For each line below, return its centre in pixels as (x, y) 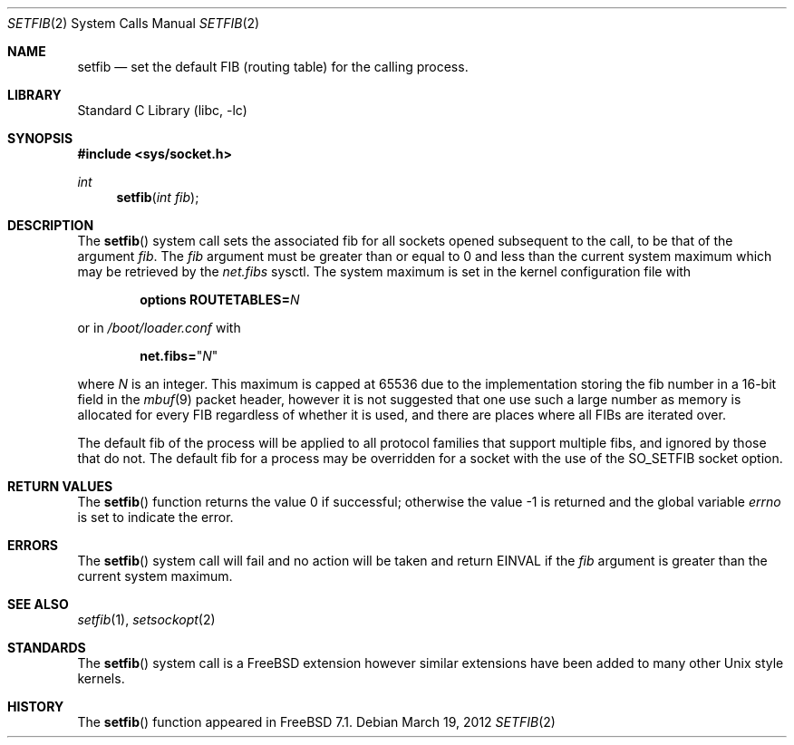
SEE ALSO (38, 604)
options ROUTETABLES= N (220, 300)
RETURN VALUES (60, 486)
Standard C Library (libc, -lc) (162, 110)
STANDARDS (47, 648)
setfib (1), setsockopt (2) (146, 619)
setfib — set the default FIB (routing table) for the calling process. (273, 67)
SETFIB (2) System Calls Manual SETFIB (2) (134, 23)
